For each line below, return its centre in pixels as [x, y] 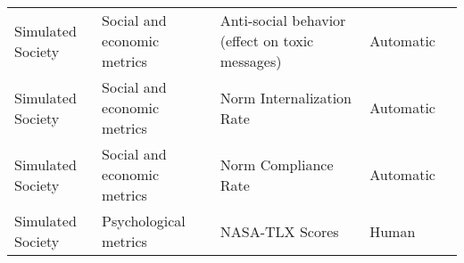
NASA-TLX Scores [279, 231]
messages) [251, 61]
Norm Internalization [286, 97]
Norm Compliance [277, 164]
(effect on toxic [267, 41]
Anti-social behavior [283, 20]
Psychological [144, 221]
